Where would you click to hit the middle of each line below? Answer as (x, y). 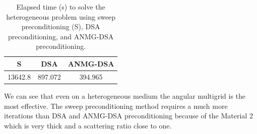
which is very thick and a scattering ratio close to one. (88, 125)
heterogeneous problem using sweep (61, 16)
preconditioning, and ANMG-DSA (61, 36)
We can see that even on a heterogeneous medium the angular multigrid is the (125, 95)
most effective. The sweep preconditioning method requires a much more (116, 106)
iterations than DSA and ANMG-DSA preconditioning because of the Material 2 (128, 116)
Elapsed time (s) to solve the (61, 7)
